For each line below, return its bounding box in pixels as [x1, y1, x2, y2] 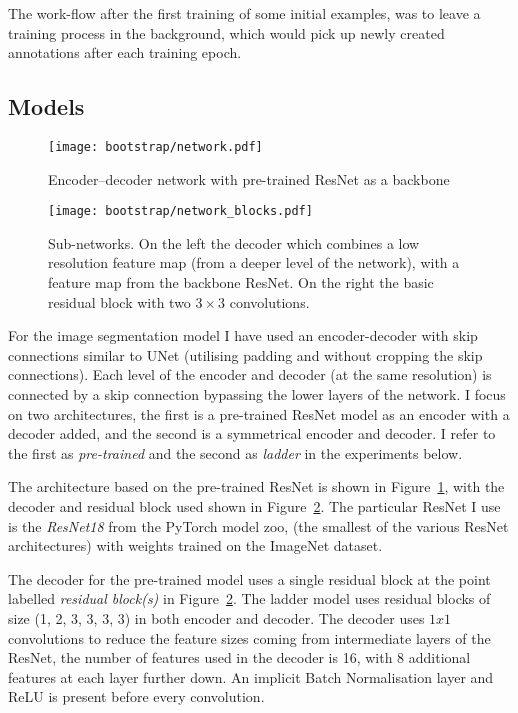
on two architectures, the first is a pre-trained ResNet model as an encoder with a [8, 403, 510, 424]
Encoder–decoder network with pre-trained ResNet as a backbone [48, 168, 450, 189]
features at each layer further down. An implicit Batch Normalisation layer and [8, 666, 494, 687]
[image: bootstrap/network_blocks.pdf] [48, 204, 313, 219]
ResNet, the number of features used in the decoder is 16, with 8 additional [8, 647, 471, 668]
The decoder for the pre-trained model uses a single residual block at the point [8, 568, 491, 589]
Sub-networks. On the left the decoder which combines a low [48, 232, 420, 253]
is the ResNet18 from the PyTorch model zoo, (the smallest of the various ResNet [8, 515, 509, 536]
